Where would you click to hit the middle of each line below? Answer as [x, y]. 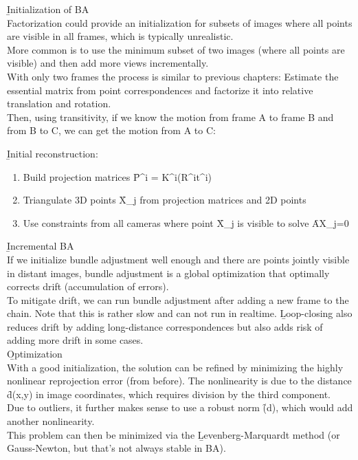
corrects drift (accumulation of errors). [88, 286]
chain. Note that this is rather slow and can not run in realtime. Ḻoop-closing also [180, 313]
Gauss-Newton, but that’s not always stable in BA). [116, 448]
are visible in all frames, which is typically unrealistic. [120, 36]
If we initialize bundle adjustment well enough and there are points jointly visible [178, 259]
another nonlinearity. [51, 421]
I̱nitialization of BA [48, 9]
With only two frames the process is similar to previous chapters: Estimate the [173, 76]
